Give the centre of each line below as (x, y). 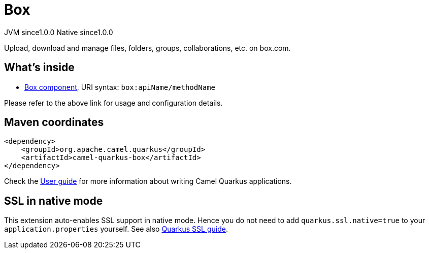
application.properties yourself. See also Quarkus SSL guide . (116, 229)
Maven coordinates (54, 122)
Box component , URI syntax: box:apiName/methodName (120, 87)
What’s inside (39, 68)
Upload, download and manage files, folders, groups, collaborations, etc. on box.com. (147, 48)
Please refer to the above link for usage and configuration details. (113, 103)
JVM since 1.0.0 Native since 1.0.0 (59, 32)
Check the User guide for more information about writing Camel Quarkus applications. (148, 181)
